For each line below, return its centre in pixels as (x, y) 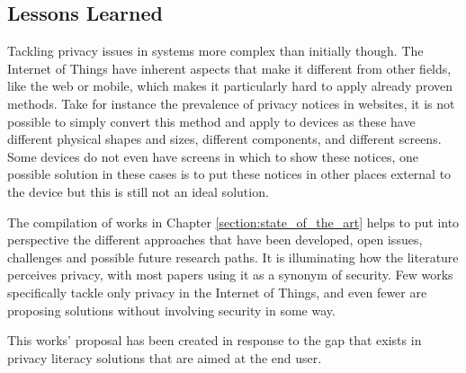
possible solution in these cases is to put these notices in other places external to (229, 174)
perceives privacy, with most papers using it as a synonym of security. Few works (230, 275)
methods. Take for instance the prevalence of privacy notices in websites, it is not (231, 103)
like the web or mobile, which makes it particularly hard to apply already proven (230, 86)
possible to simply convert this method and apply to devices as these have (211, 121)
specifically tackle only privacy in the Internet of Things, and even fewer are (217, 292)
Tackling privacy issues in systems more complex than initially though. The (215, 51)
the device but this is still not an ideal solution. (138, 191)
